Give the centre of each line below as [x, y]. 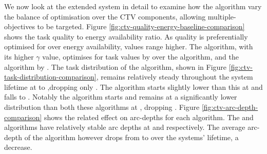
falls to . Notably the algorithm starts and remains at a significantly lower [121, 97]
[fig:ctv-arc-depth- [230, 107]
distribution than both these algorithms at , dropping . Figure [102, 107]
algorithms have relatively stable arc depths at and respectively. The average [125, 127]
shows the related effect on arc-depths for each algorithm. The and [149, 117]
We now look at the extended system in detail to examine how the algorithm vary [133, 6]
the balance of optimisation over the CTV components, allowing [105, 16]
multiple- [222, 16]
